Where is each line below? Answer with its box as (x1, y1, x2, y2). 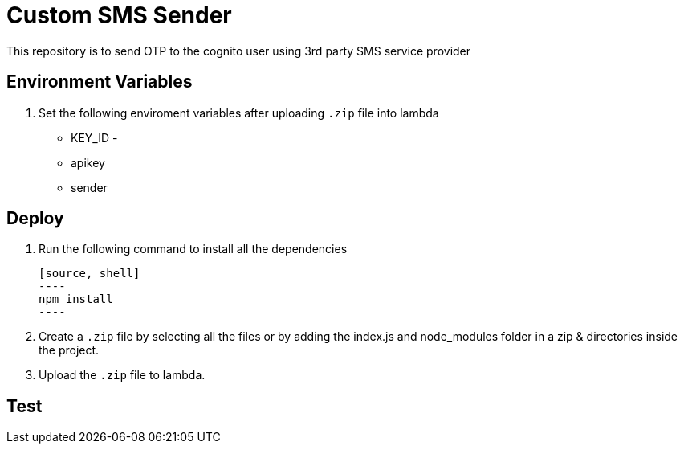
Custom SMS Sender (6, 2, 232, 29)
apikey (71, 155, 105, 170)
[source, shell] (39, 267, 140, 280)
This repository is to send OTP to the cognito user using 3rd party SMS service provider (6, 43, 471, 58)
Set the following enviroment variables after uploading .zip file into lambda (39, 105, 439, 120)
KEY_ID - (71, 130, 118, 145)
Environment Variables (6, 72, 193, 92)
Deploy (6, 208, 64, 229)
